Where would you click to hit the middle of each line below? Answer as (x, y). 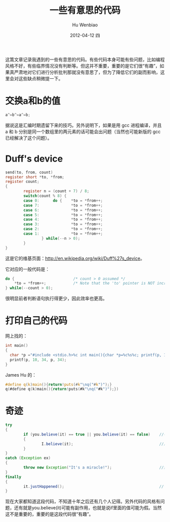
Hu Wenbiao (85, 25)
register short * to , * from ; (35, 177)
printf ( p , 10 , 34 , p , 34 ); (38, 360)
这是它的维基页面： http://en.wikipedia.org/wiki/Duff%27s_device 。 (75, 258)
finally (13, 477)
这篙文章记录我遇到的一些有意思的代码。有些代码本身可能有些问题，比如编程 (85, 59)
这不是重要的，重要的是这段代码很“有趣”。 (49, 514)
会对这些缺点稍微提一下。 (36, 78)
